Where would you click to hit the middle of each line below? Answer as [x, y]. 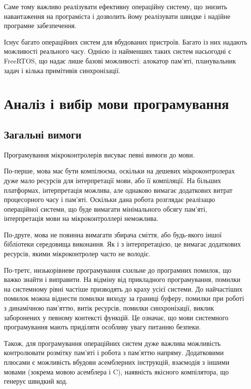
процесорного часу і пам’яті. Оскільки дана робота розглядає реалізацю [110, 199]
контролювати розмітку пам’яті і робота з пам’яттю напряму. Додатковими [114, 352]
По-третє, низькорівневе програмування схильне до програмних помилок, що [118, 270]
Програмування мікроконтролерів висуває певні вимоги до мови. [99, 154]
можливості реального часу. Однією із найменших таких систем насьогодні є [118, 51]
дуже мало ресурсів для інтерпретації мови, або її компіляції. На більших [113, 180]
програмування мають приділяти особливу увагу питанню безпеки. [103, 327]
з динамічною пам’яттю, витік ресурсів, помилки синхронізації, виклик [109, 308]
